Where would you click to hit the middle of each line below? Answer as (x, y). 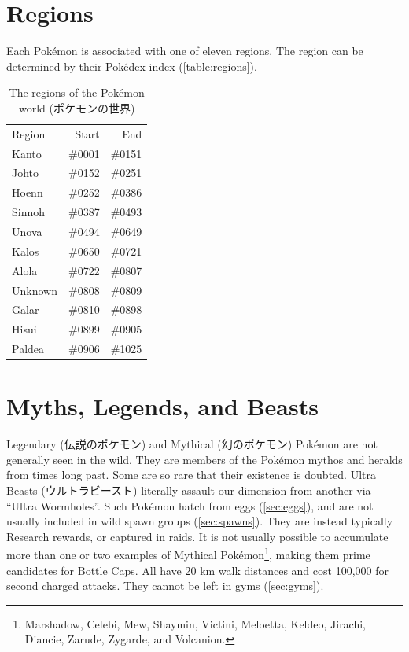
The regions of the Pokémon (77, 92)
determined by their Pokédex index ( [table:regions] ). (132, 66)
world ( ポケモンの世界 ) (77, 107)
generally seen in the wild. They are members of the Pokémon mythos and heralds (204, 459)
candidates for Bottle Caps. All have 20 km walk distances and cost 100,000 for (197, 570)
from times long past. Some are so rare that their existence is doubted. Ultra (191, 475)
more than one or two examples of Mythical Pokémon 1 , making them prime (188, 554)
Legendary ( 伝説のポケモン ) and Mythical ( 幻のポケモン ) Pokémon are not (192, 444)
